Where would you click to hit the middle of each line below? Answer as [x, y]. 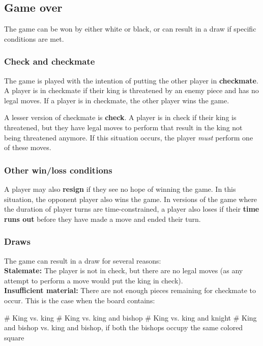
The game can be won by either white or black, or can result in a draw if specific [130, 29]
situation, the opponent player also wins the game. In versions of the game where [131, 199]
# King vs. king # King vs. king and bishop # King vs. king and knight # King [130, 317]
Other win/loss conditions [58, 170]
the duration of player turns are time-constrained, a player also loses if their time [132, 209]
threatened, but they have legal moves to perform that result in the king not [123, 127]
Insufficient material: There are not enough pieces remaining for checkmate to [130, 290]
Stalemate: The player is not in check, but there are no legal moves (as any [124, 270]
